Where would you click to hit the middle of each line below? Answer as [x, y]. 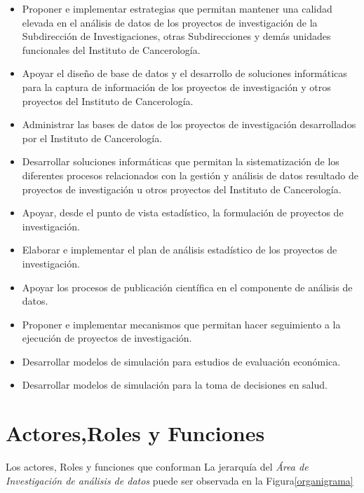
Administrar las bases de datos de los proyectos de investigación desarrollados [189, 124]
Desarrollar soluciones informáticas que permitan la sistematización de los [181, 161]
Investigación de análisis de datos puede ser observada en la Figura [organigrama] [180, 480]
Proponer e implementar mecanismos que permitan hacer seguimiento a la [181, 324]
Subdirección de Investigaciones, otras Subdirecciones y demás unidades [176, 36]
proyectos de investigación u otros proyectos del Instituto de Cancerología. [182, 189]
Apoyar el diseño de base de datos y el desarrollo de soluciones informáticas [184, 73]
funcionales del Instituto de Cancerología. [111, 49]
